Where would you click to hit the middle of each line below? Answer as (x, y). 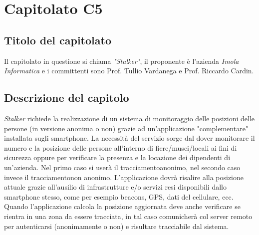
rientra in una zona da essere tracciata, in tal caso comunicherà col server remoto (128, 216)
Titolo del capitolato (58, 40)
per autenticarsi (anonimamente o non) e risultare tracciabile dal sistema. (117, 226)
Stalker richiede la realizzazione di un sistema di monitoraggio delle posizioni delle (129, 118)
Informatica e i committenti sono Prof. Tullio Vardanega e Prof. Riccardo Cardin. (129, 71)
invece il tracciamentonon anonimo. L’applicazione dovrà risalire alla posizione (124, 177)
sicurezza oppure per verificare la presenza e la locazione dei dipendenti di (117, 157)
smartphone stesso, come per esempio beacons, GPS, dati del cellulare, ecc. (119, 196)
